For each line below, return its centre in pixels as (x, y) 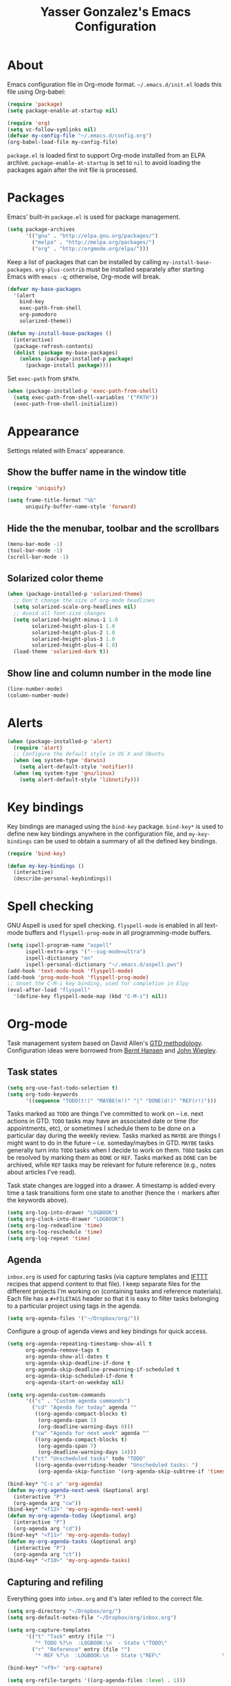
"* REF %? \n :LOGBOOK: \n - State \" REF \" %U (132, 1656)
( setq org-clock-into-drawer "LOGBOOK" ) (66, 1219)
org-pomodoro (38, 315)
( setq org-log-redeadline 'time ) (55, 1226)
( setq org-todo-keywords (43, 1094)
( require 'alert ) (38, 748)
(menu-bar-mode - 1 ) (35, 544)
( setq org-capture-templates (49, 1630)
